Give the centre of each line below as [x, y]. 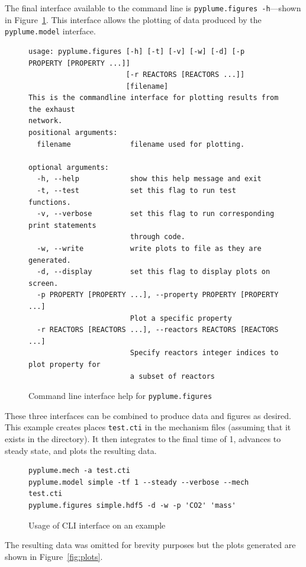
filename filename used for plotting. [141, 144]
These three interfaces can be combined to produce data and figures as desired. [148, 415]
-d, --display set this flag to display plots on [154, 272]
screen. [44, 283]
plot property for [65, 364]
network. [46, 121]
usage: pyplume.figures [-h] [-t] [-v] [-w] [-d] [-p [137, 51]
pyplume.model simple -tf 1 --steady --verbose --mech [139, 482]
